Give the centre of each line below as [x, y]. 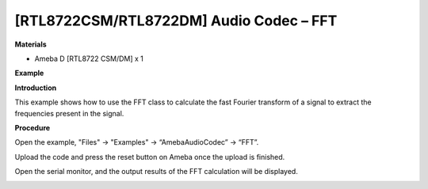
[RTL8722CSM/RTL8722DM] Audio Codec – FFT [176, 21]
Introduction [36, 88]
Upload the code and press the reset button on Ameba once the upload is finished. [150, 157]
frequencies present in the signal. [69, 113]
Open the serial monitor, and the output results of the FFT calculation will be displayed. [157, 172]
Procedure [32, 127]
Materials [31, 44]
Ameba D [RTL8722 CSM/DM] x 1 [89, 59]
